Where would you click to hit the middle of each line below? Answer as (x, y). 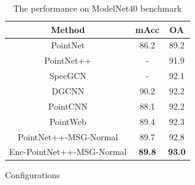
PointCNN (68, 106)
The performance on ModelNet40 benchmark (97, 8)
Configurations (32, 175)
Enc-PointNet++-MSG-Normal (68, 152)
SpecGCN (68, 76)
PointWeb (68, 121)
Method (68, 29)
